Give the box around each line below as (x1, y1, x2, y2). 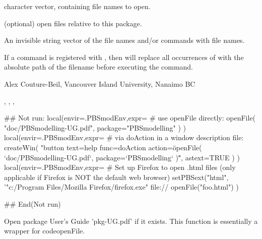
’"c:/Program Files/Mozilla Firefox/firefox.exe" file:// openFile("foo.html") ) (4, 182, 239, 192)
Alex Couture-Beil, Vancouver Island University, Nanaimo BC (4, 78, 195, 89)
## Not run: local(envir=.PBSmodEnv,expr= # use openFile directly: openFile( (4, 112, 256, 123)
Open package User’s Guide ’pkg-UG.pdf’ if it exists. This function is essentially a (4, 215, 258, 226)
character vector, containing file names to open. (4, 1, 151, 11)
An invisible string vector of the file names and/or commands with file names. (4, 35, 245, 45)
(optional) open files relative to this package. (4, 18, 142, 28)
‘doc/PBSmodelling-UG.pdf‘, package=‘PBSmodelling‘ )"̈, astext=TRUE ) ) (4, 152, 240, 162)
